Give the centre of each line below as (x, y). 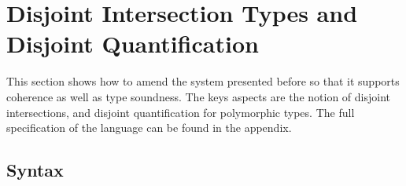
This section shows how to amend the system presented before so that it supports (203, 81)
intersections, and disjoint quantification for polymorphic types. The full (181, 112)
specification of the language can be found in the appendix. (149, 128)
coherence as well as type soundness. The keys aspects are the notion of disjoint (198, 96)
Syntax (35, 170)
